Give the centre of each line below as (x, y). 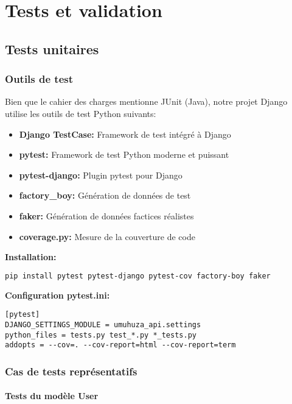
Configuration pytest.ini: (57, 295)
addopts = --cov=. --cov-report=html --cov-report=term (120, 345)
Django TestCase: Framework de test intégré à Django (125, 134)
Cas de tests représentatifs (71, 371)
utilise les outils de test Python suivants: (81, 113)
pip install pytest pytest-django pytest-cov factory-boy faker (138, 276)
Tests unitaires (52, 48)
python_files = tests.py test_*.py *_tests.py (101, 335)
